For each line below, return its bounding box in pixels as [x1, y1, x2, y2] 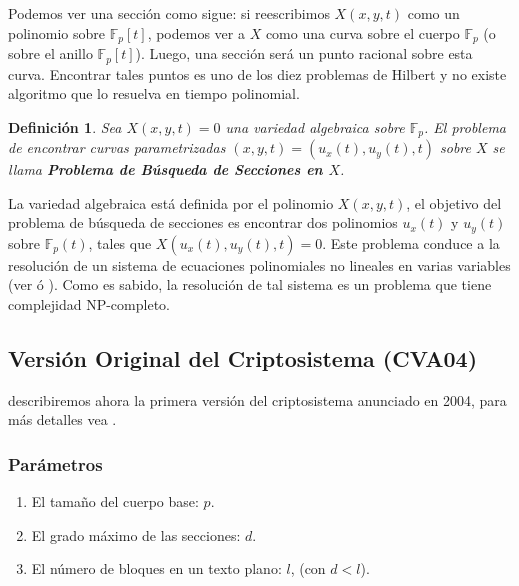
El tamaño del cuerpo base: [31, 491, 199, 512]
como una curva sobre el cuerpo [265, 22, 460, 43]
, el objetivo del [406, 192, 502, 213]
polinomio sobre [8, 22, 105, 43]
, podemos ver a [147, 22, 245, 43]
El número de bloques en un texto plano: [31, 558, 282, 579]
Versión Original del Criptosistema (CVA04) [8, 342, 478, 373]
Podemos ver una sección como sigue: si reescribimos [8, 3, 330, 23]
